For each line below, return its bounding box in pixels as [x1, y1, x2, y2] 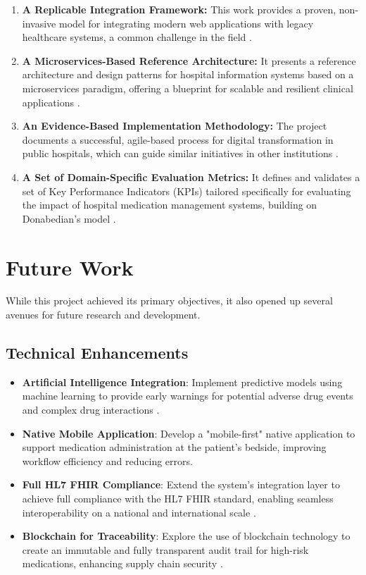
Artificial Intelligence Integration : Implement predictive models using [22, 374, 343, 389]
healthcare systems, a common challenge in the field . [22, 30, 252, 44]
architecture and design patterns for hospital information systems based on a [22, 67, 354, 82]
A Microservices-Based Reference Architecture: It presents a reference [22, 53, 356, 68]
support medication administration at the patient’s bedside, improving [22, 440, 327, 455]
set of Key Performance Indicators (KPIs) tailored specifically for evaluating [22, 183, 351, 198]
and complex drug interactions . [22, 402, 160, 417]
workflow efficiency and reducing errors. [22, 453, 193, 468]
